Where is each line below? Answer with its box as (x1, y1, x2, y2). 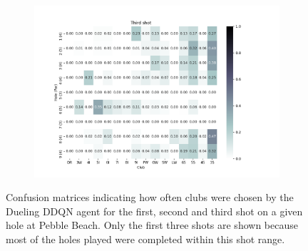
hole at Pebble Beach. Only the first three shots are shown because (6, 217, 298, 232)
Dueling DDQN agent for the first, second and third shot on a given (6, 203, 303, 218)
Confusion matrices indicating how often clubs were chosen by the (6, 190, 294, 205)
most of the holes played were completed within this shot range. (6, 231, 285, 246)
